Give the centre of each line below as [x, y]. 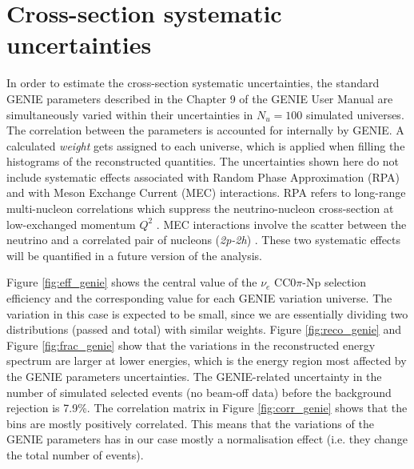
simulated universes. [355, 114]
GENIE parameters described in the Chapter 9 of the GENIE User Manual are [200, 98]
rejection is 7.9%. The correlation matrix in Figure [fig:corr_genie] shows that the [207, 408]
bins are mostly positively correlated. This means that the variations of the [190, 423]
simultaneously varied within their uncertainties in [130, 114]
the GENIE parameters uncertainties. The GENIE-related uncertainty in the [194, 376]
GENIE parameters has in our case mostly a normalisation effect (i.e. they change [207, 439]
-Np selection [334, 282]
